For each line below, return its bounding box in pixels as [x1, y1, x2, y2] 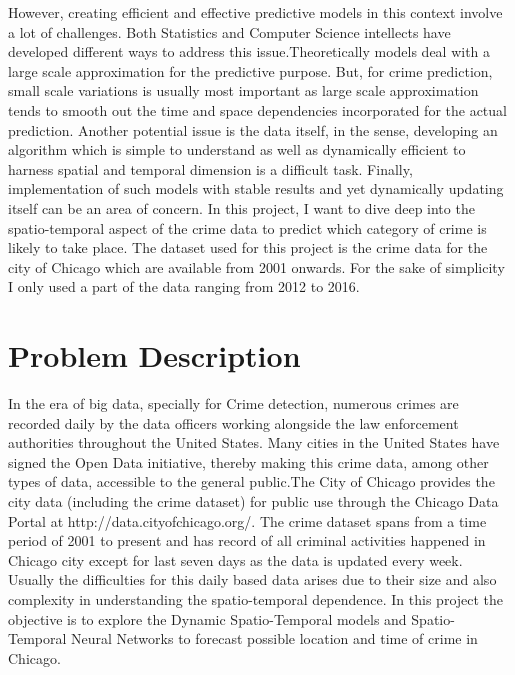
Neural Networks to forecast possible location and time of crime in [71, 628, 478, 649]
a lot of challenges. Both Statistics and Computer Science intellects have [8, 21, 451, 42]
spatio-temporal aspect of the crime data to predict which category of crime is [8, 217, 487, 238]
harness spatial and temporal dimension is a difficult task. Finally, [8, 158, 413, 179]
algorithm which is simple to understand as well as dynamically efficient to [8, 139, 466, 160]
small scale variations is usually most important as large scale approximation [8, 80, 479, 101]
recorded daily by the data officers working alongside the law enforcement [8, 412, 459, 433]
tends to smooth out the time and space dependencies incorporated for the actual [8, 99, 507, 120]
